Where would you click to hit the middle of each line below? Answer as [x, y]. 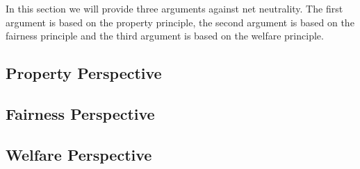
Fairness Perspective [80, 113]
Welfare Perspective [79, 154]
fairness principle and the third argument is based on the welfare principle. [165, 36]
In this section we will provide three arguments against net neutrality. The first [174, 8]
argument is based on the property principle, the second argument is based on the [180, 22]
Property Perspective [84, 73]
